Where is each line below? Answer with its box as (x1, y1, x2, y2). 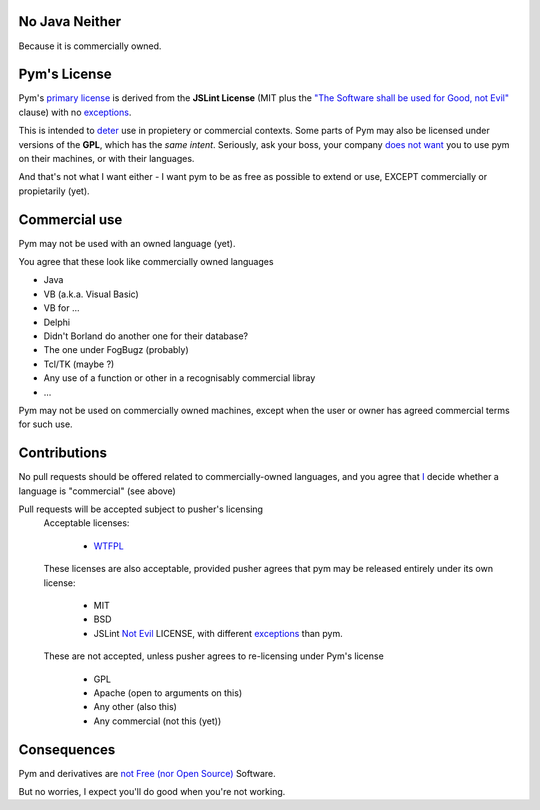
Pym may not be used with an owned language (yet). (18, 237, 236, 249)
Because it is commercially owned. (18, 40, 162, 52)
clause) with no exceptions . (18, 106, 132, 118)
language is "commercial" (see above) (18, 485, 177, 497)
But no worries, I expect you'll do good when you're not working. (18, 786, 286, 798)
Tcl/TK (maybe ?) (43, 358, 115, 370)
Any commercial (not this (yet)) (93, 715, 222, 727)
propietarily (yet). (18, 185, 90, 197)
